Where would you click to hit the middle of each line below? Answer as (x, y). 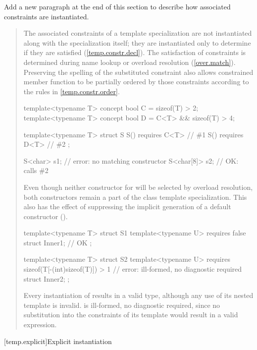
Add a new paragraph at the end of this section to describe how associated (117, 6)
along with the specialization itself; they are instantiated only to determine (137, 42)
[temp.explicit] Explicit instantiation (58, 341)
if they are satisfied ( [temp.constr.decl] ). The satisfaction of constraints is (135, 52)
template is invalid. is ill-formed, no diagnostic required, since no (122, 305)
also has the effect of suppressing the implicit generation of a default (127, 206)
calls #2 (36, 170)
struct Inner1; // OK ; (58, 242)
